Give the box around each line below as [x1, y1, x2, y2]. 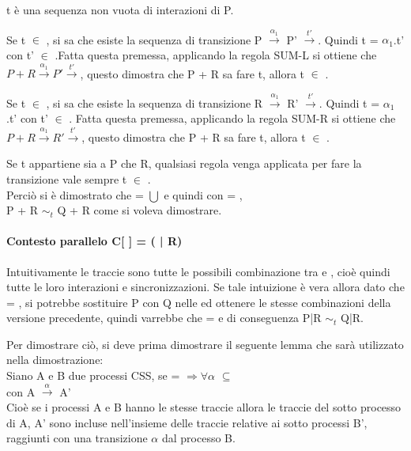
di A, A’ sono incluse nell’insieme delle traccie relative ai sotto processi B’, [6, 414, 368, 430]
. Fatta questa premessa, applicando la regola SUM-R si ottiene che [69, 110, 396, 127]
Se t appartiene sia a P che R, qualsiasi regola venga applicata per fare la [6, 155, 362, 172]
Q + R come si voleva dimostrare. [57, 202, 222, 218]
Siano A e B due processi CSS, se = [6, 367, 180, 384]
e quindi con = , [164, 186, 243, 203]
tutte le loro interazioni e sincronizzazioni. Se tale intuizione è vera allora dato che [6, 279, 405, 295]
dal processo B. [161, 430, 236, 446]
